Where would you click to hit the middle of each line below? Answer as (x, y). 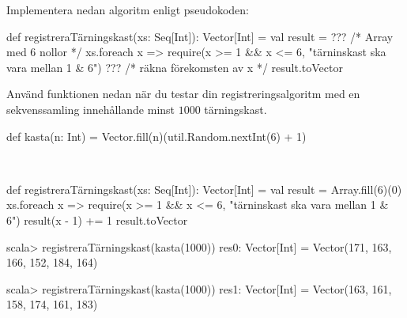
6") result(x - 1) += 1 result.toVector (97, 220)
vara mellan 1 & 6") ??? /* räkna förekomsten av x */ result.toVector (175, 67)
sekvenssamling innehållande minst (91, 109)
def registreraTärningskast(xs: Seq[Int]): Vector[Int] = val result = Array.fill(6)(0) (204, 189)
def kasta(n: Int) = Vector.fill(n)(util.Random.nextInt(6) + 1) (156, 136)
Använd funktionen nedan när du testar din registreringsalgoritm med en (183, 94)
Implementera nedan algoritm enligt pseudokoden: (128, 9)
